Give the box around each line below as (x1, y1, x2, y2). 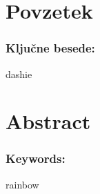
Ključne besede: (6, 39, 95, 57)
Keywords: (6, 150, 66, 167)
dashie (6, 66, 32, 81)
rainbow (6, 177, 39, 191)
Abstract (6, 107, 91, 135)
